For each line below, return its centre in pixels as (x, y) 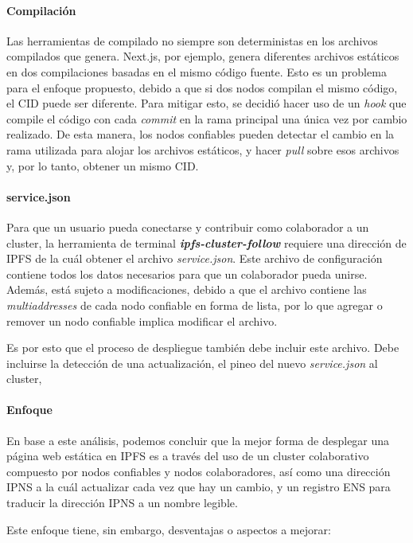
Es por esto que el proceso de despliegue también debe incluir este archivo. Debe (203, 348)
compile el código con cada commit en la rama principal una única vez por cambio (207, 118)
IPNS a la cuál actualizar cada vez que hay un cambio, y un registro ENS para (199, 487)
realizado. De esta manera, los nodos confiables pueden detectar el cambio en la (201, 134)
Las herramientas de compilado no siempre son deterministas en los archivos (192, 40)
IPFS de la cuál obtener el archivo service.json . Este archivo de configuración (195, 258)
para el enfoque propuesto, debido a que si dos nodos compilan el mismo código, (202, 87)
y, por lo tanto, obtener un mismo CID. (103, 165)
